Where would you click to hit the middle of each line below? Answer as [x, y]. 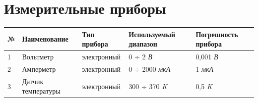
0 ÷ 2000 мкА [150, 69]
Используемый [152, 34]
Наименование [45, 39]
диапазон [143, 44]
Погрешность [217, 34]
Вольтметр [38, 57]
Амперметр [39, 69]
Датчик [33, 81]
